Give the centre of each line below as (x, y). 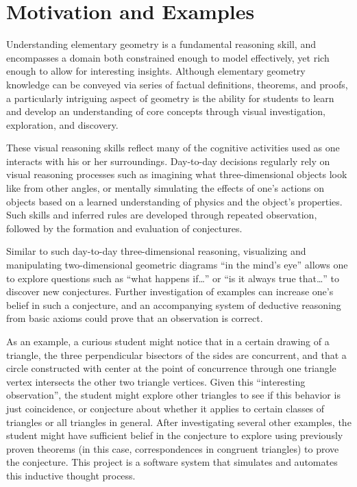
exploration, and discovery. (62, 124)
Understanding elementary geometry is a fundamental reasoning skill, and (161, 44)
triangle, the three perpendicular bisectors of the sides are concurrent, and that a (176, 354)
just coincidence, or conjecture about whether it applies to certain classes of (165, 408)
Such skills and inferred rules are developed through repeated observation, (162, 215)
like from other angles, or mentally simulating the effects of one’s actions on (165, 188)
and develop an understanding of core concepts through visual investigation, (166, 111)
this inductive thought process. (71, 475)
